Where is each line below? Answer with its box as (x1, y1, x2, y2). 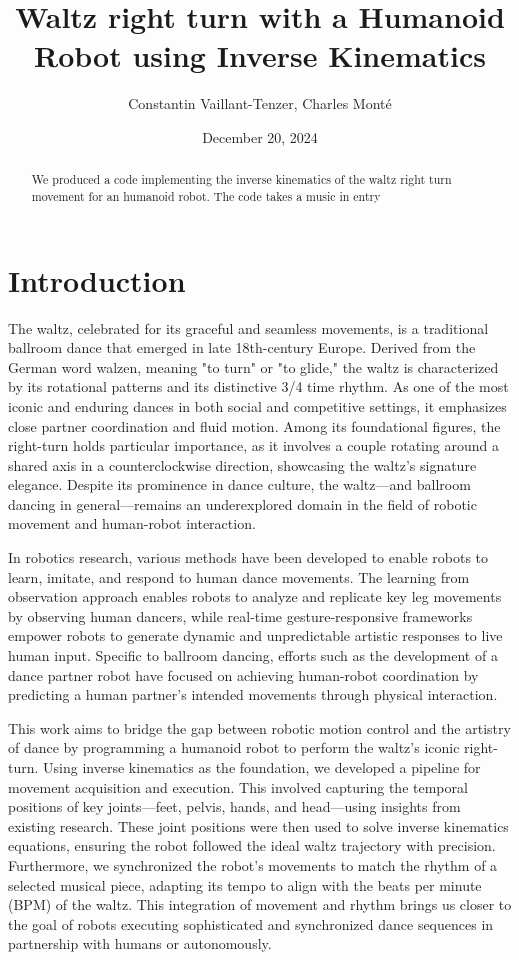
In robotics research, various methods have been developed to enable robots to (8, 547, 489, 568)
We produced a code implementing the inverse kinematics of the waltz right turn (31, 171, 452, 188)
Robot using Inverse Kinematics (34, 35, 486, 76)
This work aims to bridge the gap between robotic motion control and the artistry (8, 717, 511, 738)
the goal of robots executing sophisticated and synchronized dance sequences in (8, 913, 494, 934)
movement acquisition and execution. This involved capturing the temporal (8, 776, 468, 797)
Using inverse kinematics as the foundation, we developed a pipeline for (43, 757, 481, 778)
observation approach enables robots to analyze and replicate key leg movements (8, 586, 502, 607)
